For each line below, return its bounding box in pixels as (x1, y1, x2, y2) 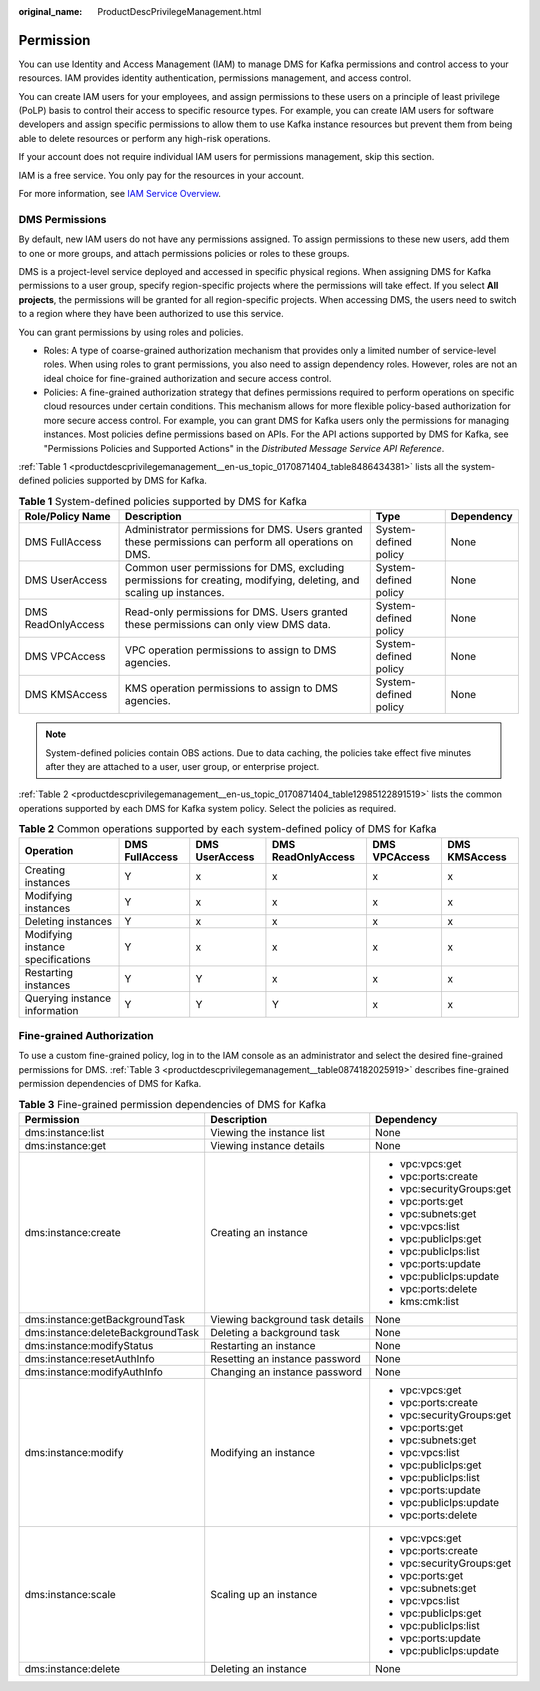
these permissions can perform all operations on (125, 535, 354, 549)
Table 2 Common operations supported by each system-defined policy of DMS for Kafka (18, 822, 437, 836)
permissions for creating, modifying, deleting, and (125, 573, 360, 587)
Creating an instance (210, 1225, 309, 1239)
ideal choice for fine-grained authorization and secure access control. (43, 372, 332, 384)
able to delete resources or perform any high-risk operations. (18, 132, 271, 144)
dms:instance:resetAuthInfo (24, 1351, 155, 1365)
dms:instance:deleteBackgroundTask (24, 1325, 200, 1339)
